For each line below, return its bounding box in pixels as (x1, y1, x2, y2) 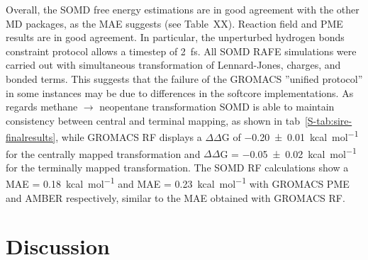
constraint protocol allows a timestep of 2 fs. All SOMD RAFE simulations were (6, 43, 357, 58)
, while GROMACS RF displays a (55, 130, 202, 144)
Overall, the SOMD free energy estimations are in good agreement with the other (6, 2, 359, 16)
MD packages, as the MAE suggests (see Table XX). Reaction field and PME (6, 16, 343, 30)
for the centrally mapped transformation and (6, 146, 201, 161)
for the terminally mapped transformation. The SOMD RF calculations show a (6, 159, 349, 174)
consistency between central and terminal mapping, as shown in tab (6, 113, 300, 128)
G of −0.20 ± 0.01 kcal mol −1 (221, 128, 359, 144)
